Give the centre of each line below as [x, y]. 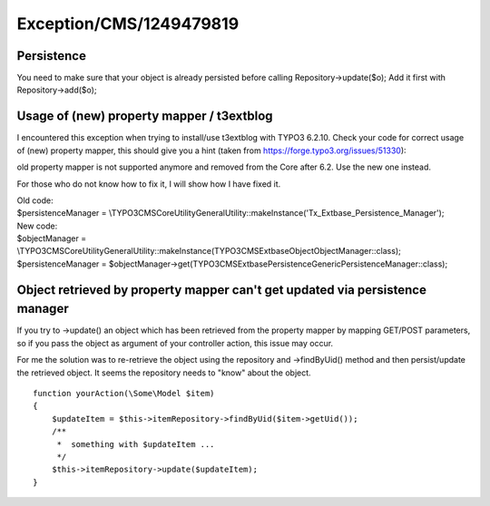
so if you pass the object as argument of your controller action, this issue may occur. [175, 343]
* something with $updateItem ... [136, 444]
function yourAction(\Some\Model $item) [124, 393]
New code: [37, 226]
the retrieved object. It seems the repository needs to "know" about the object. [164, 373]
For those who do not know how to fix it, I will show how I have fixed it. [149, 184]
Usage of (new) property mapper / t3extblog [145, 117]
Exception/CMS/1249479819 [128, 24]
